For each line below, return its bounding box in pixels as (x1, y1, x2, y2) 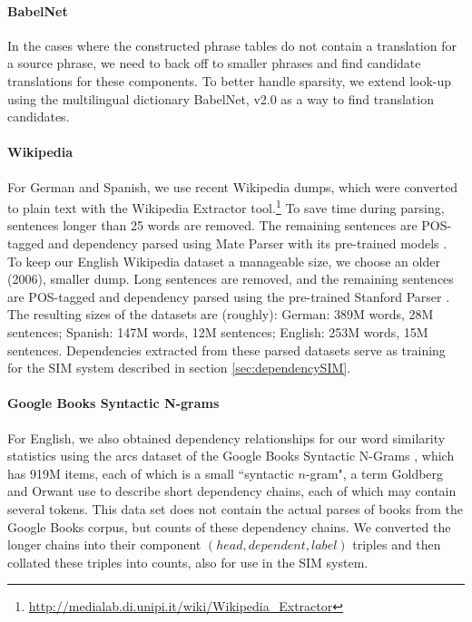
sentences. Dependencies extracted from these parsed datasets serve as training (7, 340, 446, 359)
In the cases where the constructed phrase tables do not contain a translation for (7, 35, 457, 54)
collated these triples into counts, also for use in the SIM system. (7, 552, 369, 571)
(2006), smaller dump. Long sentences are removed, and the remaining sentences (7, 269, 454, 288)
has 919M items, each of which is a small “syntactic (7, 463, 294, 482)
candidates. (7, 107, 70, 126)
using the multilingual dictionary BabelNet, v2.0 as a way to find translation (7, 89, 434, 108)
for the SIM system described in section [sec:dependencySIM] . (7, 358, 351, 377)
